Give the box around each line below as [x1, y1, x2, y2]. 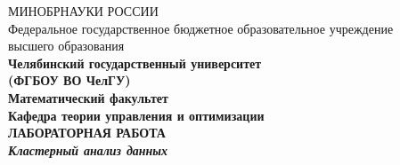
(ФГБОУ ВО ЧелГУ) [8, 71, 131, 90]
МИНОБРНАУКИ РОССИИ [8, 2, 159, 20]
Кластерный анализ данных [8, 140, 168, 159]
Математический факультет [8, 88, 168, 106]
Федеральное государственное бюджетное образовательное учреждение [8, 19, 394, 37]
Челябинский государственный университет [8, 53, 262, 72]
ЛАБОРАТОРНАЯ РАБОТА [8, 123, 166, 142]
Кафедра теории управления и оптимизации [8, 106, 265, 124]
